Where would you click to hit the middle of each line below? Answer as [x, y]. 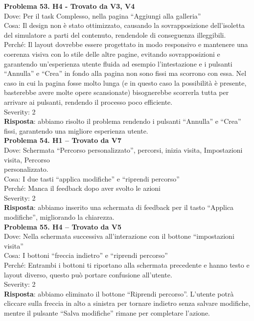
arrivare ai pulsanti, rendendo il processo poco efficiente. [88, 102]
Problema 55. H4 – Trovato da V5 [63, 226]
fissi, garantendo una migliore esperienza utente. [76, 130]
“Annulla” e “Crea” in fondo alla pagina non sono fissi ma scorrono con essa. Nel [125, 73]
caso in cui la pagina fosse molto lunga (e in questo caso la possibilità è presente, [125, 82]
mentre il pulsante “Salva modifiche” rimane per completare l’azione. [107, 313]
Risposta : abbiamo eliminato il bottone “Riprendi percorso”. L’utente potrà [119, 293]
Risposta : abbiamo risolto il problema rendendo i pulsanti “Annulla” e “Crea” [123, 121]
